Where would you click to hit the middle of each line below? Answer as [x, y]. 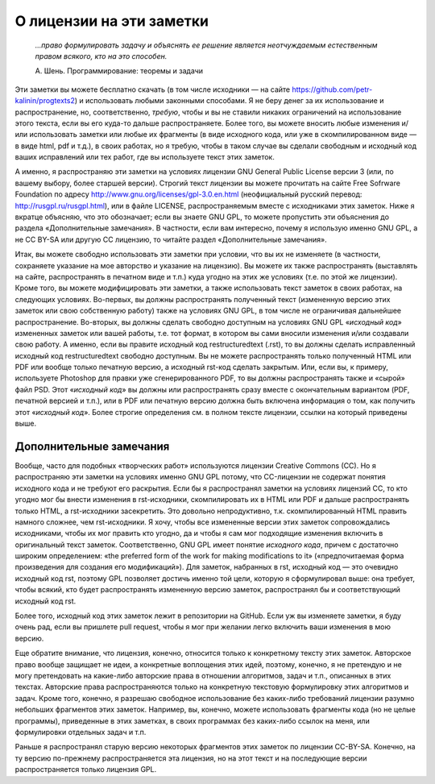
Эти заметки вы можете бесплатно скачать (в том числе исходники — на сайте [153, 89]
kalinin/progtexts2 [45, 101]
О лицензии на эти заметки [112, 21]
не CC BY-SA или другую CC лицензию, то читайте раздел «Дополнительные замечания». [171, 239]
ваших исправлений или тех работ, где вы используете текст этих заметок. [145, 157]
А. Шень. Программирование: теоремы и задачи [119, 71]
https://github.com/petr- [332, 89]
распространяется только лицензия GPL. [86, 769]
